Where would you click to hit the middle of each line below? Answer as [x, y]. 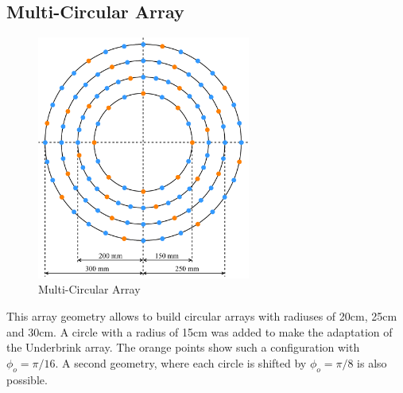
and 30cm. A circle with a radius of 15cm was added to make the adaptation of [200, 331]
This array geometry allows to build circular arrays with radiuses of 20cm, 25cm [202, 316]
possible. [27, 379]
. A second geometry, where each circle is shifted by [181, 362]
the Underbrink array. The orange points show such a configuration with [183, 347]
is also [372, 362]
